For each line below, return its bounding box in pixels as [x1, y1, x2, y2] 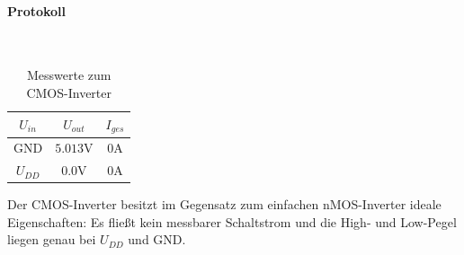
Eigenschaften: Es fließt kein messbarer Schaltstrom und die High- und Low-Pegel [7, 212, 457, 231]
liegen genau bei [7, 230, 96, 249]
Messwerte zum [26, 66, 112, 84]
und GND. [128, 230, 186, 249]
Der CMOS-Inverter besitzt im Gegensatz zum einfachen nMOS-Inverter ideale [7, 195, 442, 214]
